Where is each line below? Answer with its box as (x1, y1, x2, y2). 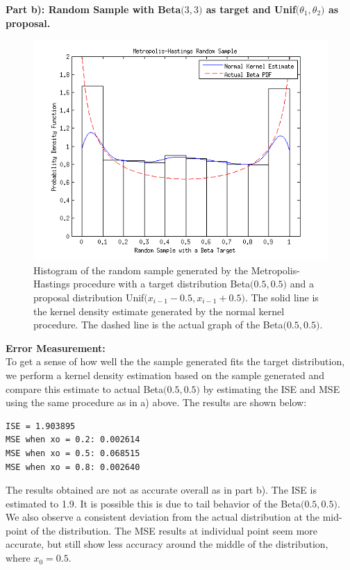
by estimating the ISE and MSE (203, 381, 340, 396)
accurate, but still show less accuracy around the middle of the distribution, (6, 537, 328, 551)
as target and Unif (206, 2, 296, 16)
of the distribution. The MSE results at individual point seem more (31, 523, 318, 537)
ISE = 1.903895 (6, 421, 76, 431)
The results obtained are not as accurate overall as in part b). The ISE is (6, 483, 317, 497)
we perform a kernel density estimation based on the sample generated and (6, 367, 324, 382)
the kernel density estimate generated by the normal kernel (33, 303, 285, 318)
